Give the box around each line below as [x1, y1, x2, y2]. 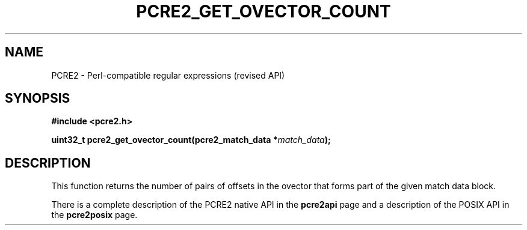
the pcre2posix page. [51, 210, 138, 220]
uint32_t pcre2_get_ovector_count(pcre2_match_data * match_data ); [51, 135, 331, 145]
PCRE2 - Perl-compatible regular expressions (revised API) [51, 70, 285, 80]
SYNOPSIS [5, 91, 70, 106]
